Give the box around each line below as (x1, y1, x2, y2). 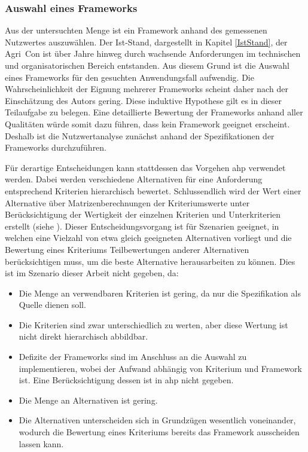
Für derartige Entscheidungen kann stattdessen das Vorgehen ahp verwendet (5, 161, 286, 173)
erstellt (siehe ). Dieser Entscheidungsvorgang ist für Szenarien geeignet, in (5, 219, 279, 232)
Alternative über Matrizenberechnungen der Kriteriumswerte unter (5, 196, 250, 209)
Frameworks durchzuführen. (5, 141, 107, 154)
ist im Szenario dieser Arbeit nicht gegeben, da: (5, 267, 179, 279)
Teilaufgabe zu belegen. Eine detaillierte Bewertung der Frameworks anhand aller (5, 106, 303, 118)
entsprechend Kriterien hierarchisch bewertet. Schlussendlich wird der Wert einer (5, 184, 301, 197)
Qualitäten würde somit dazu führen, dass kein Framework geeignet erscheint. (5, 117, 290, 130)
